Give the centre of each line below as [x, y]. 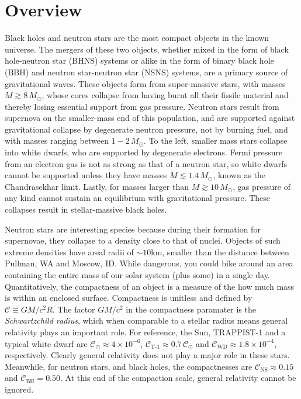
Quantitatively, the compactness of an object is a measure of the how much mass [150, 286]
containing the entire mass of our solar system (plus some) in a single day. [137, 275]
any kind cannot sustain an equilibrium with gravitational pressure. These [138, 198]
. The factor [74, 309]
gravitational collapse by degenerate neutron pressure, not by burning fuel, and [146, 129]
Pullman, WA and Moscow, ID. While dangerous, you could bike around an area [149, 263]
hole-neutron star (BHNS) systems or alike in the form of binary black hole [139, 60]
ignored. [19, 389]
